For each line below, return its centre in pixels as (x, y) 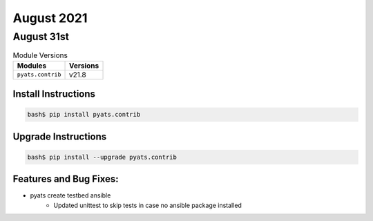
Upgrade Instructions (60, 136)
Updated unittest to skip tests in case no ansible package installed (147, 205)
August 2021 (50, 18)
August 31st (41, 37)
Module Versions (40, 55)
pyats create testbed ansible (70, 195)
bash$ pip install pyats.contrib (84, 115)
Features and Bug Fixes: (66, 179)
